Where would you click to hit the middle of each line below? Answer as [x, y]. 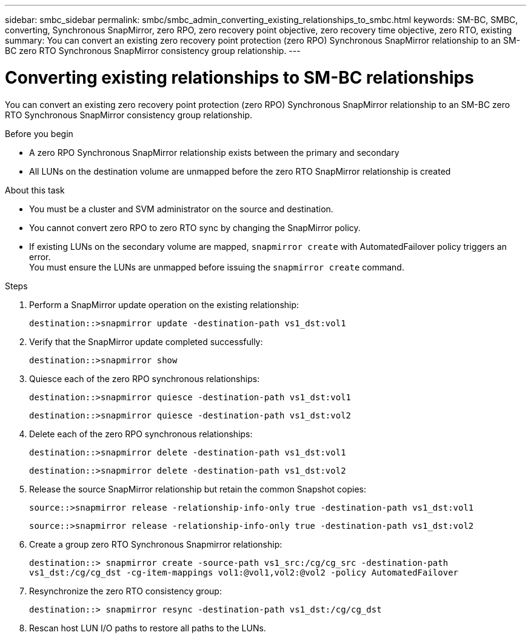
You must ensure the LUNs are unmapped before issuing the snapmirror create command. [217, 267]
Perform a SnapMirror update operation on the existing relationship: [164, 304]
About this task [35, 190]
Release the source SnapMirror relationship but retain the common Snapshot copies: [198, 489]
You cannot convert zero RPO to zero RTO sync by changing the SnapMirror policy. [195, 227]
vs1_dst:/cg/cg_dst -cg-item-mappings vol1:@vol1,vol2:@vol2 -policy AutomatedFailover [244, 572]
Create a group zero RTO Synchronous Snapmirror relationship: [156, 544]
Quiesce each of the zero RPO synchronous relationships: [145, 378]
